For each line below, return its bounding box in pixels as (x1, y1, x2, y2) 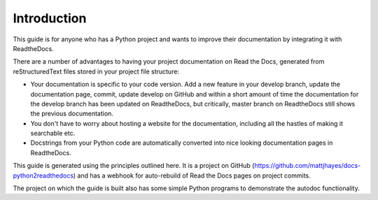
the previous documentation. (30, 109, 113, 118)
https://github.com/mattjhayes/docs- (254, 162, 361, 170)
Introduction (13, 10, 87, 26)
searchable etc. (30, 129, 76, 138)
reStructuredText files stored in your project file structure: (13, 67, 180, 76)
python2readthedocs (13, 171, 73, 180)
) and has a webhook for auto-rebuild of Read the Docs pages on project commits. (73, 171, 311, 180)
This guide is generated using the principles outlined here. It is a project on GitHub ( (13, 162, 255, 170)
